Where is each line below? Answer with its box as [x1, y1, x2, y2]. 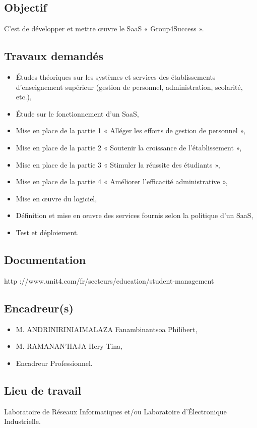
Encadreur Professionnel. [16, 357, 93, 368]
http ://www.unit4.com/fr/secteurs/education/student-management [4, 275, 214, 286]
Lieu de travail [4, 382, 82, 398]
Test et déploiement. [16, 227, 79, 237]
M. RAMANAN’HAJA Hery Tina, [16, 341, 123, 351]
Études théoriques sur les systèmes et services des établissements [16, 72, 216, 82]
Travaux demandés [4, 48, 103, 64]
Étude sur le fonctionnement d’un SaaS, [16, 108, 139, 119]
